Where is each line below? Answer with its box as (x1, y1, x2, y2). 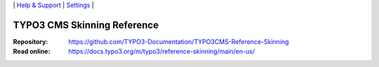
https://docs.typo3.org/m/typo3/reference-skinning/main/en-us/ (68, 47, 255, 56)
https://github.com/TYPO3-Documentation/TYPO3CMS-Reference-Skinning (68, 37, 289, 45)
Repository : (13, 37, 48, 45)
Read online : (13, 47, 51, 56)
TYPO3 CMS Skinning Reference (13, 19, 159, 31)
